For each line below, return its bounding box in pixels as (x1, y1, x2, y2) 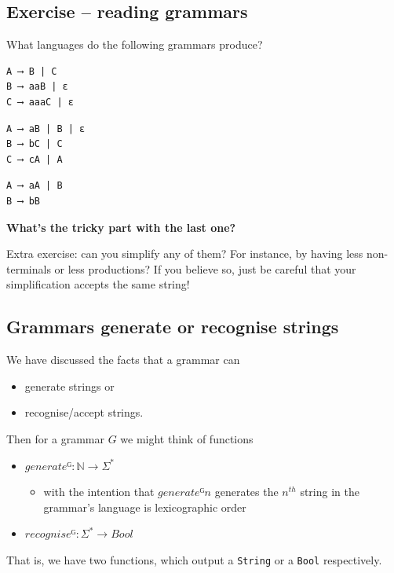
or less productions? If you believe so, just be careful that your (54, 260, 356, 277)
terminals (6, 260, 51, 277)
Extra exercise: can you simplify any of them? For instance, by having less (6, 245, 363, 262)
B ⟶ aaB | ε (6, 81, 68, 93)
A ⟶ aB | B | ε (6, 123, 86, 134)
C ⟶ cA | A (6, 153, 63, 165)
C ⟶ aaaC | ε (6, 96, 74, 108)
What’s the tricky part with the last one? (6, 219, 236, 235)
